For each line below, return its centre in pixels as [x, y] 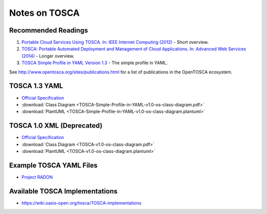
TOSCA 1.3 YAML [36, 86]
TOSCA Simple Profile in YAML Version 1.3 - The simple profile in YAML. [95, 63]
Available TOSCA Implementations [64, 191]
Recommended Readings [49, 30]
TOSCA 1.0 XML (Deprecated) [56, 126]
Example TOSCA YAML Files [53, 165]
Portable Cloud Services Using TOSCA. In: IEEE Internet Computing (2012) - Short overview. [115, 42]
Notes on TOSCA [44, 13]
